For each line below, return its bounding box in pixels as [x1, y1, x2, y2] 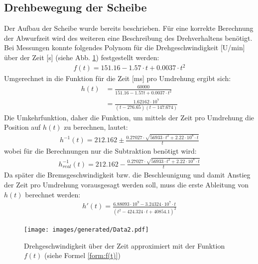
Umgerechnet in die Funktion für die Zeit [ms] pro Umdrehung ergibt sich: [4, 73, 231, 84]
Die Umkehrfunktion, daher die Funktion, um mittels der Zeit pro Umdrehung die [4, 112, 254, 122]
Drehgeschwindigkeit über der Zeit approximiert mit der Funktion [24, 240, 225, 251]
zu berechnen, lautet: [64, 122, 128, 132]
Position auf [4, 122, 41, 132]
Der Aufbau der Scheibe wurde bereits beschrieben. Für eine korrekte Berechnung [4, 23, 254, 33]
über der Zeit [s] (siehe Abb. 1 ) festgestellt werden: [4, 52, 159, 62]
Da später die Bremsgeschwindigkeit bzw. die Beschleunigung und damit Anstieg [4, 170, 251, 180]
